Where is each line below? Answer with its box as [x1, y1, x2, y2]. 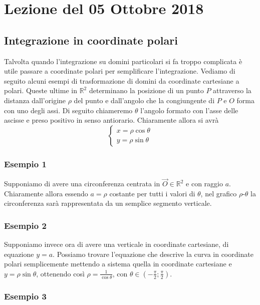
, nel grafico [200, 188, 237, 198]
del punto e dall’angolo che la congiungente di [74, 95, 215, 105]
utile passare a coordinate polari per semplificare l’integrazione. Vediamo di [4, 66, 235, 76]
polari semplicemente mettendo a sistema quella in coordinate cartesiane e [4, 258, 232, 269]
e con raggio [186, 178, 223, 189]
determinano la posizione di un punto [89, 85, 204, 96]
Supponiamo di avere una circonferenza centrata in [4, 178, 160, 189]
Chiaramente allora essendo [4, 188, 88, 198]
